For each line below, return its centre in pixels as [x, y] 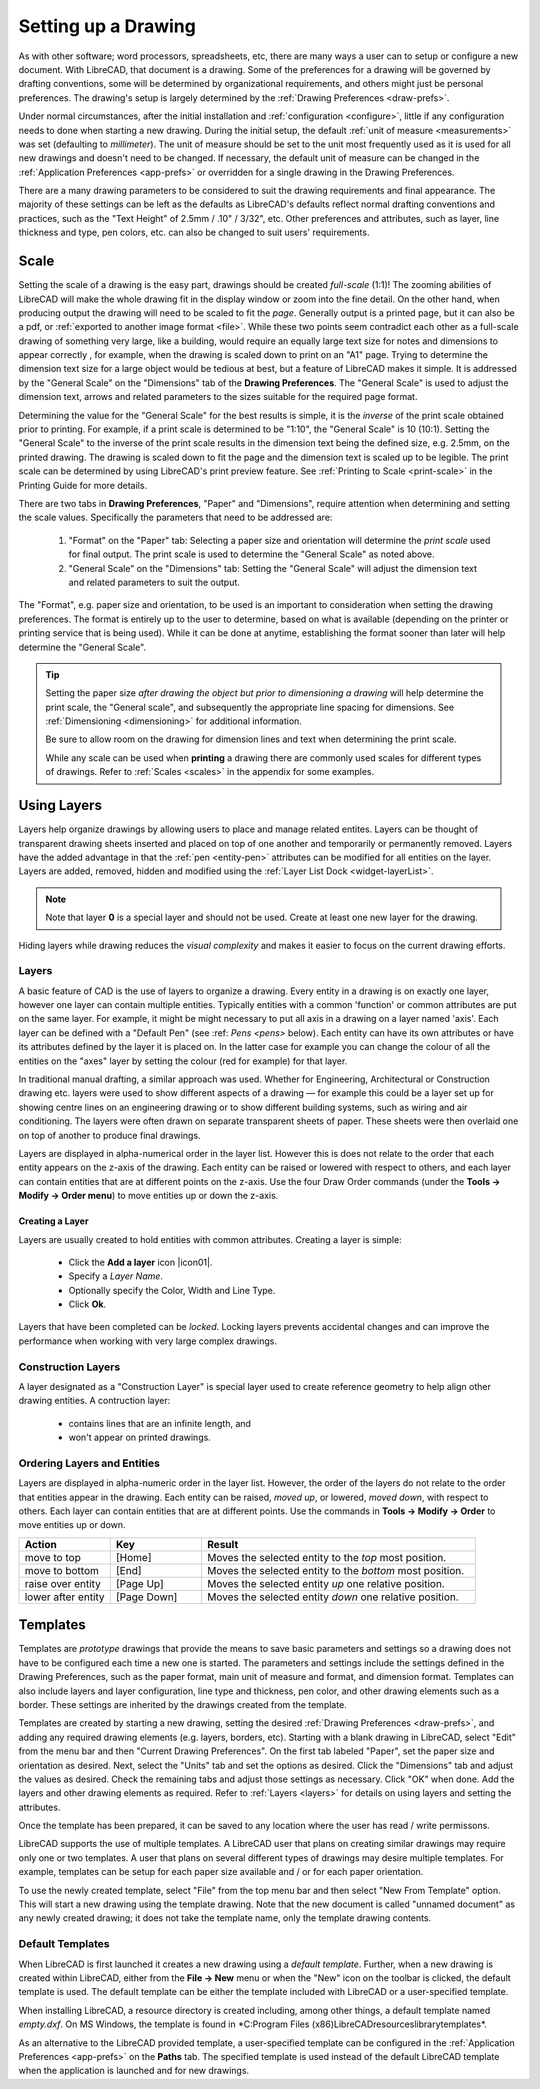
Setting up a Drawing [107, 26]
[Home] [133, 1557]
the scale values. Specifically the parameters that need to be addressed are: [175, 517]
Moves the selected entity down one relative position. [332, 1597]
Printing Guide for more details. [83, 485]
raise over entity [63, 1583]
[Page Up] [139, 1583]
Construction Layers [69, 1367]
